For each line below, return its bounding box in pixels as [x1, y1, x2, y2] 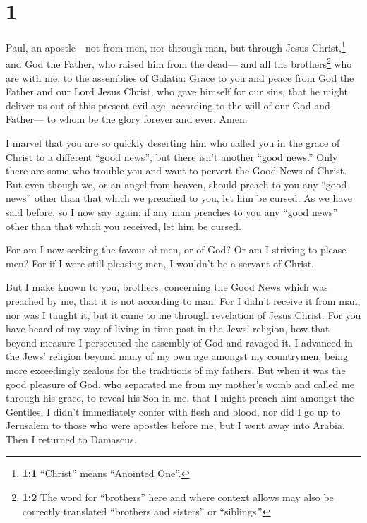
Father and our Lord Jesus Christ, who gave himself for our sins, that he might [6, 84, 349, 99]
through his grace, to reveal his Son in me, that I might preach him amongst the [6, 390, 354, 405]
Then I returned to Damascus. [6, 431, 137, 446]
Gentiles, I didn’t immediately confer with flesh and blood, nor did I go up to [6, 404, 341, 419]
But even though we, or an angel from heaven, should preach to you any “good [6, 176, 347, 191]
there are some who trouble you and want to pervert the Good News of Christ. [6, 163, 347, 178]
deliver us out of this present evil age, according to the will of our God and [6, 97, 330, 112]
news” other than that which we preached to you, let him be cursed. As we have [6, 191, 353, 205]
